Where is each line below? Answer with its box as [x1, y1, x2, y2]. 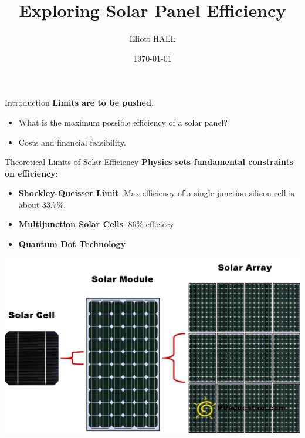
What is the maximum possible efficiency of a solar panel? [18, 116, 228, 128]
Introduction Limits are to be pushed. [5, 96, 154, 109]
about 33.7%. [18, 198, 66, 210]
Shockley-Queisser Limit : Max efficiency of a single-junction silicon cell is [18, 187, 294, 199]
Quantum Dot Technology [18, 238, 126, 250]
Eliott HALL [129, 32, 176, 45]
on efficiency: [5, 167, 59, 179]
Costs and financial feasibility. [18, 136, 126, 148]
